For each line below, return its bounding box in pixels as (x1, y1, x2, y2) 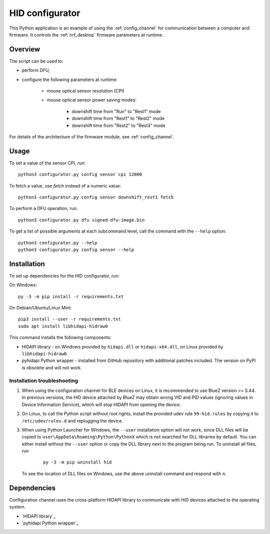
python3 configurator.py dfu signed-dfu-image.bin (18, 217, 145, 222)
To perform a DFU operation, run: (9, 205, 78, 211)
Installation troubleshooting (9, 377, 78, 384)
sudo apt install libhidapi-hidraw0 (18, 323, 108, 329)
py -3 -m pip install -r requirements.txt (18, 293, 124, 299)
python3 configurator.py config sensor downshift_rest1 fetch (18, 194, 174, 200)
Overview (9, 45, 40, 53)
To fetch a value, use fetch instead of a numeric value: (9, 182, 121, 188)
